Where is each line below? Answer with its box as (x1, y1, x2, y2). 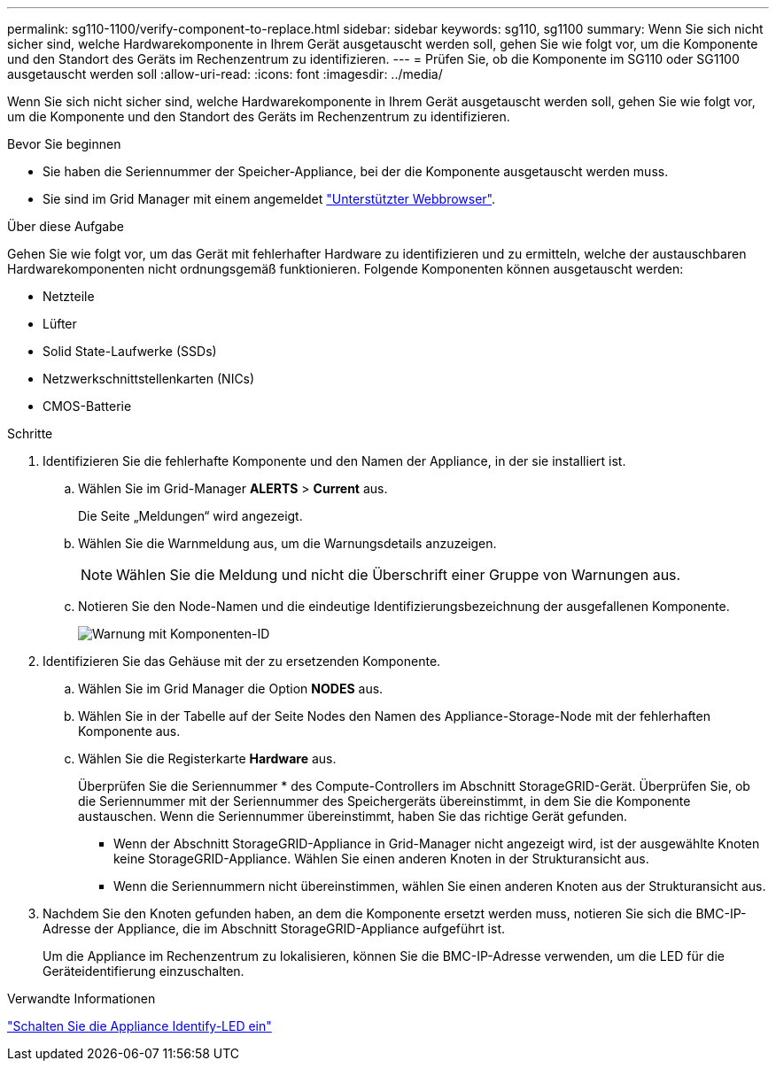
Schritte (7, 426, 53, 441)
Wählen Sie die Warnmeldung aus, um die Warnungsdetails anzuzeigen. (78, 536, 497, 551)
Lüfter (43, 316, 77, 331)
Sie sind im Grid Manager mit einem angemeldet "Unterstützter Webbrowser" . (43, 191, 496, 206)
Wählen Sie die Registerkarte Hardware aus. (78, 751, 337, 766)
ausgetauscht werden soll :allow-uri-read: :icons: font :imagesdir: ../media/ (7, 66, 443, 81)
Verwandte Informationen (7, 991, 156, 1006)
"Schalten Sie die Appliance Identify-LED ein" (7, 1018, 272, 1033)
